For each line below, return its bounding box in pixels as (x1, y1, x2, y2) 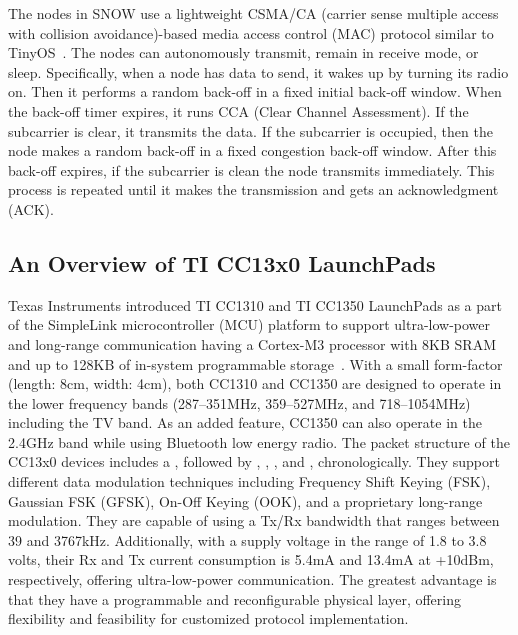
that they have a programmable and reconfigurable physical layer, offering (8, 588, 461, 609)
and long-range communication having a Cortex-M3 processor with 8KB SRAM (8, 333, 496, 354)
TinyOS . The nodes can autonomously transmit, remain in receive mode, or (8, 42, 479, 63)
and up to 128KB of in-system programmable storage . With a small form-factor (8, 353, 503, 374)
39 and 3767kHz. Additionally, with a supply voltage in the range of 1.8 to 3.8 (8, 529, 487, 550)
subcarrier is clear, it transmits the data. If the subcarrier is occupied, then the (8, 120, 493, 141)
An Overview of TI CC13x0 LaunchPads (8, 247, 436, 278)
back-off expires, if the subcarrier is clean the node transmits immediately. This (8, 159, 495, 180)
